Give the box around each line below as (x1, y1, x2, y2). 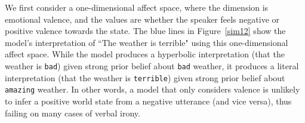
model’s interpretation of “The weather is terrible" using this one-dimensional (5, 36, 288, 48)
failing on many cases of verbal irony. (5, 106, 140, 119)
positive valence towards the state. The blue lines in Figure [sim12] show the (5, 24, 286, 37)
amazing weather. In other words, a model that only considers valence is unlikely (5, 83, 300, 96)
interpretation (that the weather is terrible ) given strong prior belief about (5, 71, 285, 84)
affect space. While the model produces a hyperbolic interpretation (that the (5, 48, 285, 60)
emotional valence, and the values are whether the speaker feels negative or (5, 13, 279, 25)
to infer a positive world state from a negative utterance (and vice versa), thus (5, 94, 292, 107)
